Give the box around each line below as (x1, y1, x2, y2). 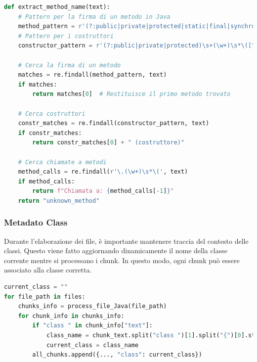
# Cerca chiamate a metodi (18, 158, 107, 166)
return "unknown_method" (18, 197, 100, 204)
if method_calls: (18, 178, 75, 185)
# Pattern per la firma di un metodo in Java (18, 13, 171, 20)
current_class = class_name (46, 341, 139, 349)
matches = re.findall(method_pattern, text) (18, 71, 167, 79)
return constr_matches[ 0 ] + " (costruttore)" (32, 139, 185, 146)
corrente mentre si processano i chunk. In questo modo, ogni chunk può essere (4, 255, 240, 265)
